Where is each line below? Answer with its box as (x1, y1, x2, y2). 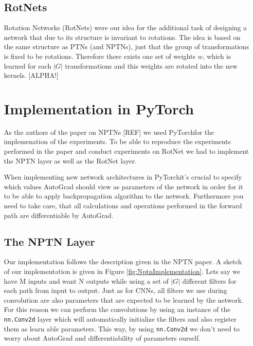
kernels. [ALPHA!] (4, 70, 59, 80)
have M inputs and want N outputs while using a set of (4, 275, 169, 286)
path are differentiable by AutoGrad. (4, 210, 114, 220)
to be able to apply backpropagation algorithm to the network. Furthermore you (4, 191, 244, 201)
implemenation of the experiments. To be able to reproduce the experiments (4, 136, 231, 146)
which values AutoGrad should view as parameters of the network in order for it (4, 181, 243, 191)
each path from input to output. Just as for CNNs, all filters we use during (4, 285, 227, 295)
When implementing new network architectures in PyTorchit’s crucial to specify (4, 172, 242, 182)
